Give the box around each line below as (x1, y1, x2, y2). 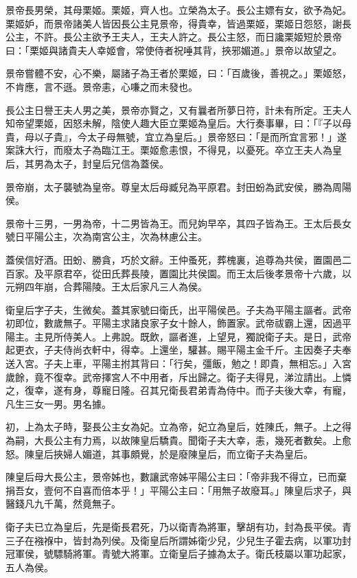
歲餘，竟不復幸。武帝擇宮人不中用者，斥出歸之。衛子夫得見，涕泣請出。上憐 (5, 369, 352, 384)
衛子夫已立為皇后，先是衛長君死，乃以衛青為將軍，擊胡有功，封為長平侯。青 (5, 520, 352, 533)
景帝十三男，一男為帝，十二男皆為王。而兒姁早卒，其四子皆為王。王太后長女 (5, 216, 352, 230)
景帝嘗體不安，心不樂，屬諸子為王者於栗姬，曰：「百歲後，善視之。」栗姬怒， (5, 66, 352, 80)
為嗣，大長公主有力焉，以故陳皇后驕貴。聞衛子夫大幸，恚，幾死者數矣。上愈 (5, 433, 352, 448)
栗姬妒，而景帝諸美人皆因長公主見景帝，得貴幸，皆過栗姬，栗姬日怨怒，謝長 (5, 16, 352, 30)
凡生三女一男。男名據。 (5, 396, 111, 411)
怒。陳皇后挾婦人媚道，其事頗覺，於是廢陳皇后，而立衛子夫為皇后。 (5, 446, 313, 461)
